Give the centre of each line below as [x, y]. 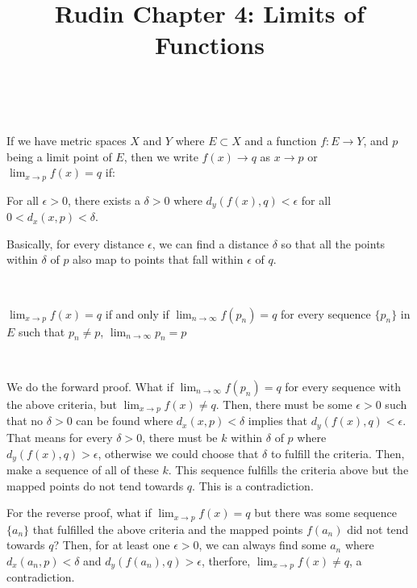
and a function [281, 141]
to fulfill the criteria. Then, [338, 453]
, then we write [161, 156]
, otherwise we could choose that [178, 453]
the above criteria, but [62, 405]
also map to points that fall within [158, 259]
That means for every [60, 437]
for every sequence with [343, 387]
